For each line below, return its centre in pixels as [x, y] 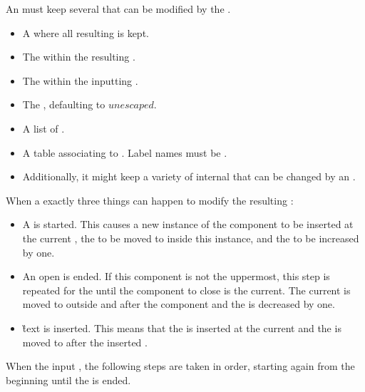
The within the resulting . [79, 57]
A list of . [43, 128]
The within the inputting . [80, 80]
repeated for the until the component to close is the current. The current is [186, 290]
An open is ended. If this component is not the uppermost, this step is [176, 276]
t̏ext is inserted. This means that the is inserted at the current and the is [182, 327]
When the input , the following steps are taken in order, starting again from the [180, 366]
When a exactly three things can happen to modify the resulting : [150, 200]
